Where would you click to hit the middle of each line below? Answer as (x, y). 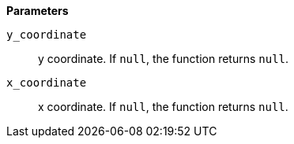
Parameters (38, 11)
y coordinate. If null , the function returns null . (164, 59)
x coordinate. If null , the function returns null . (163, 107)
